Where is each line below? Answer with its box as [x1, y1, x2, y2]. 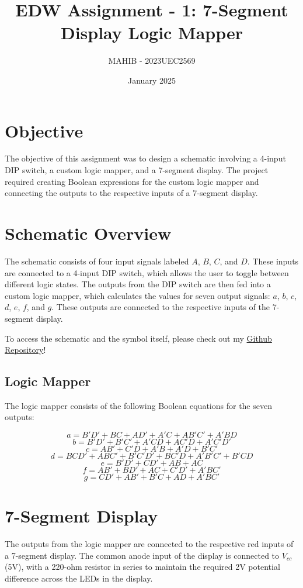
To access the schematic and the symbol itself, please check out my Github [5, 332, 272, 344]
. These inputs [247, 255, 299, 267]
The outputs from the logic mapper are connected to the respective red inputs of [5, 538, 294, 550]
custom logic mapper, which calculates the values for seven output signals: [5, 289, 270, 301]
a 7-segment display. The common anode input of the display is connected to [5, 549, 280, 561]
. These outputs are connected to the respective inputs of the [51, 301, 270, 313]
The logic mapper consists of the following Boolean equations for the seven [5, 399, 272, 411]
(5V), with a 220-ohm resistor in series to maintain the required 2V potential [5, 561, 280, 573]
